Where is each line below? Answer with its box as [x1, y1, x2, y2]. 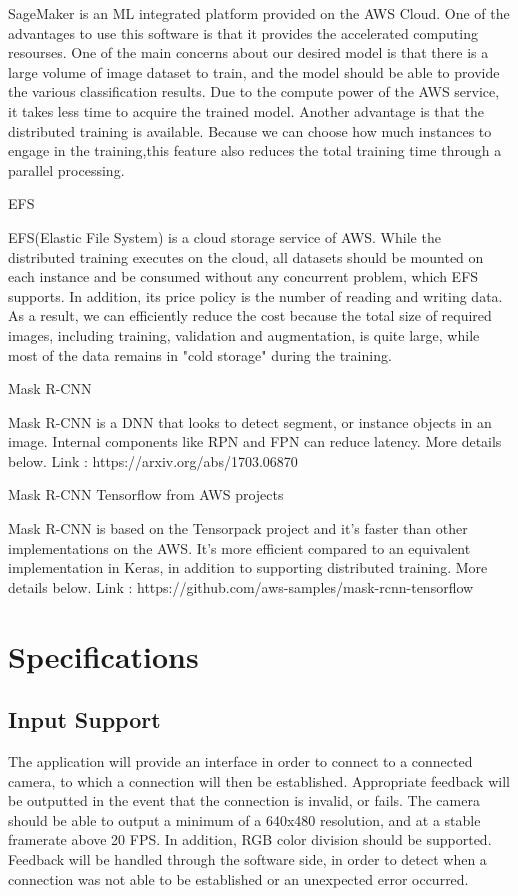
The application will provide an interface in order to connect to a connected [8, 751, 473, 772]
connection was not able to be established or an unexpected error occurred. [8, 868, 469, 889]
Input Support [8, 704, 161, 735]
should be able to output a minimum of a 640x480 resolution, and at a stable [8, 809, 481, 830]
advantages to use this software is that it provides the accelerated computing [8, 22, 478, 43]
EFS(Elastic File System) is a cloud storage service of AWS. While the [8, 226, 441, 247]
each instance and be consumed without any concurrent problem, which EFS [8, 266, 479, 287]
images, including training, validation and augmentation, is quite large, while [8, 324, 480, 345]
